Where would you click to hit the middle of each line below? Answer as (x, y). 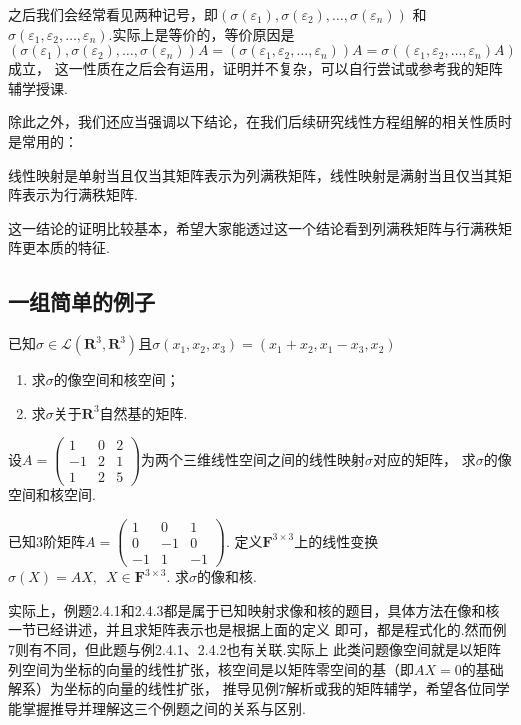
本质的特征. (72, 247)
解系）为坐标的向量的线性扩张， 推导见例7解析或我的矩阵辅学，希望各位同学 (259, 688)
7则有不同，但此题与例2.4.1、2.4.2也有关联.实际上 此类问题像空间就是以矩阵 (255, 649)
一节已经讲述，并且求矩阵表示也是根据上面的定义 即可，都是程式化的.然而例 (257, 629)
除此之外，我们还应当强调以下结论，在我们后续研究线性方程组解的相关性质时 (260, 121)
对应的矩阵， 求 (424, 458)
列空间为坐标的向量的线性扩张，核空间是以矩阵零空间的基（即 (211, 668)
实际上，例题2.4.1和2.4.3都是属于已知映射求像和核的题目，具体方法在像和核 (254, 609)
